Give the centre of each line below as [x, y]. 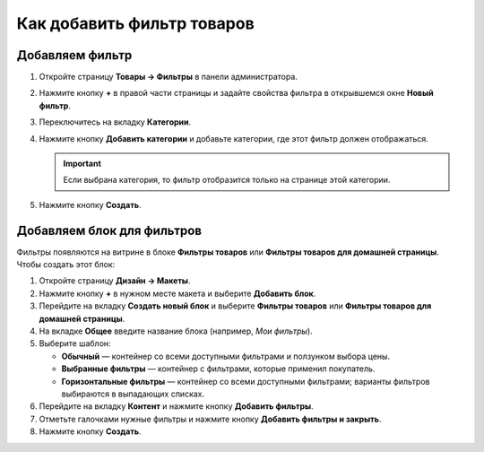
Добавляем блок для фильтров [109, 230]
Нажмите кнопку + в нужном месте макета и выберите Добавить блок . [177, 293]
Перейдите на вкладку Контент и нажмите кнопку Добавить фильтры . [176, 406]
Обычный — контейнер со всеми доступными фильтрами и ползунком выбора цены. [225, 356]
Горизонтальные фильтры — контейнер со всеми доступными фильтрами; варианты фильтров [246, 381]
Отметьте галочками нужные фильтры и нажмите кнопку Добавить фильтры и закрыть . [210, 419]
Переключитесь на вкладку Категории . [115, 122]
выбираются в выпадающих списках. [133, 394]
